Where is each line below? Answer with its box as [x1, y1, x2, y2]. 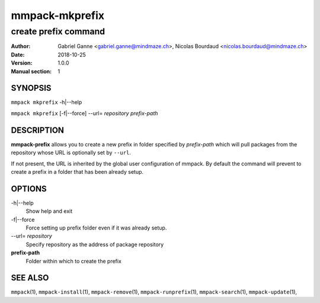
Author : [11, 43, 31, 50]
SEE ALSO [11, 273, 49, 283]
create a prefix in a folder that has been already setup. [11, 168, 144, 175]
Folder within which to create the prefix [25, 257, 121, 264]
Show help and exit [25, 208, 73, 215]
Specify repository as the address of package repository [25, 241, 164, 248]
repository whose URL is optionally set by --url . [11, 149, 132, 157]
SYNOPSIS [11, 83, 52, 93]
